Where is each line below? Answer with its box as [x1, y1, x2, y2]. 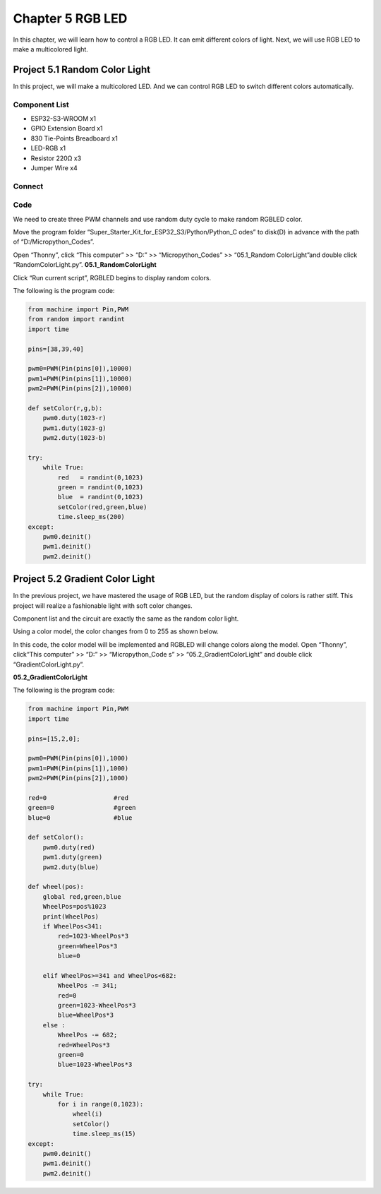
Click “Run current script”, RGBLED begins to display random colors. [13, 273, 212, 282]
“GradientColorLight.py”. [13, 660, 85, 669]
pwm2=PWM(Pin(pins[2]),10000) [28, 385, 133, 393]
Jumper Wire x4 [30, 163, 78, 172]
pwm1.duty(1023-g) [42, 424, 107, 432]
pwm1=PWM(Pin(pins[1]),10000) [28, 374, 133, 383]
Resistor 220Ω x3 [30, 154, 82, 162]
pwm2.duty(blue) [42, 863, 99, 871]
